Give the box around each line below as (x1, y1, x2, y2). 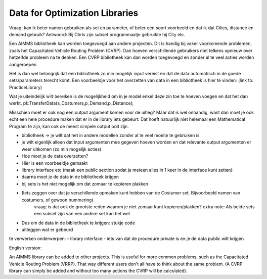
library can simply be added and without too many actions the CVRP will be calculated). (9, 268, 187, 274)
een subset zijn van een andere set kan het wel (34, 211, 130, 217)
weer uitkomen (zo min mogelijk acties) (21, 146, 101, 152)
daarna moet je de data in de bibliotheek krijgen (21, 174, 119, 180)
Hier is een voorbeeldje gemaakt (21, 160, 88, 166)
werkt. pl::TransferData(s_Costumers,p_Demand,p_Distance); (9, 100, 134, 106)
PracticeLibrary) (9, 84, 42, 90)
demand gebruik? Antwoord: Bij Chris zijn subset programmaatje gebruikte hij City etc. (9, 31, 185, 37)
